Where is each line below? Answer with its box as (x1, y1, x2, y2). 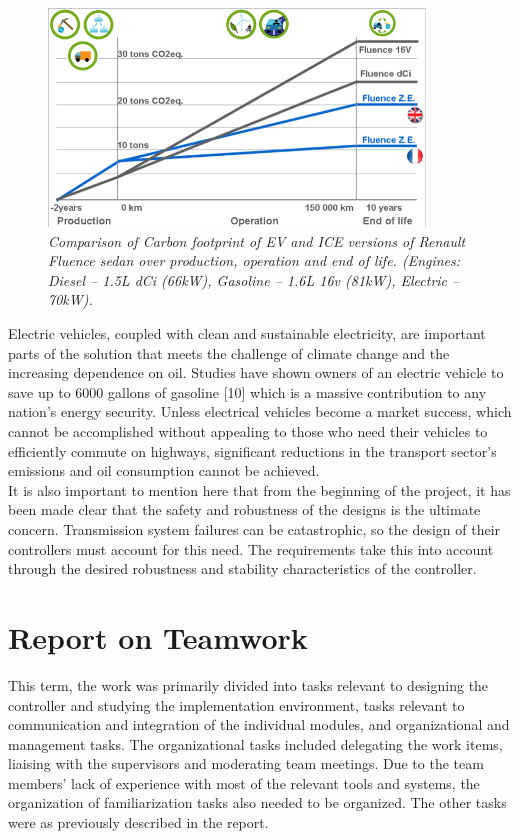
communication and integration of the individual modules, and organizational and (8, 714, 510, 735)
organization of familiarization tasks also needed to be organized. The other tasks (8, 792, 507, 813)
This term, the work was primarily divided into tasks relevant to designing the (8, 674, 489, 695)
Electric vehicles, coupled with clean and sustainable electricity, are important (8, 323, 486, 344)
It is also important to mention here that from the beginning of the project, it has (8, 479, 511, 500)
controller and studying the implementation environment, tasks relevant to (8, 694, 465, 715)
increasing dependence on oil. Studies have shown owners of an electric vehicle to (8, 362, 504, 383)
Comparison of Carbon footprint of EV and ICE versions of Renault (48, 230, 466, 251)
